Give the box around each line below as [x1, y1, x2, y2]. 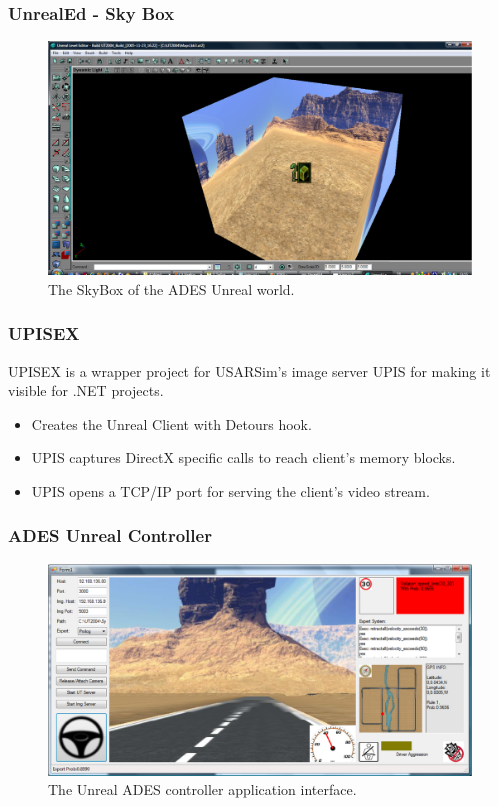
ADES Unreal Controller [8, 523, 212, 548]
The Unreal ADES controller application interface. [48, 779, 357, 800]
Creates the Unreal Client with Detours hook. [31, 413, 312, 434]
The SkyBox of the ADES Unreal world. [48, 278, 295, 299]
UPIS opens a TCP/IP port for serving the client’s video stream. [31, 480, 430, 501]
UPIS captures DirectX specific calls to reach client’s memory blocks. [31, 447, 456, 468]
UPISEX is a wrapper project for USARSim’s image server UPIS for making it [8, 360, 491, 381]
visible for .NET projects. [8, 380, 164, 401]
